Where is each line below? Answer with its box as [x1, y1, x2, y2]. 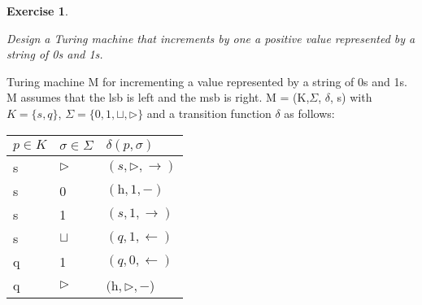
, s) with [330, 89, 372, 106]
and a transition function [146, 104, 272, 121]
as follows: [284, 104, 335, 121]
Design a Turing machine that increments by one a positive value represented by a [7, 29, 415, 46]
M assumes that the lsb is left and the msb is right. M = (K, [7, 89, 310, 106]
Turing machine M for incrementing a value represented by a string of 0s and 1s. [7, 72, 407, 89]
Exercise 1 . [7, 2, 68, 19]
